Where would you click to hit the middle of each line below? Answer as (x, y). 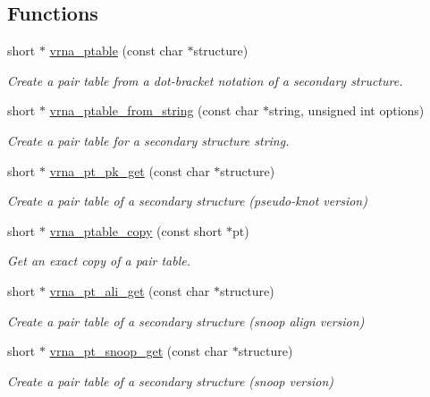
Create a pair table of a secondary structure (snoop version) (171, 380)
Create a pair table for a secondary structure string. (148, 140)
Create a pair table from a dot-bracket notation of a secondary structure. (205, 80)
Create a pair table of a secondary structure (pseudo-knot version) (187, 201)
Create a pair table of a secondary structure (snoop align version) (186, 321)
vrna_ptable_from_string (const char (154, 110)
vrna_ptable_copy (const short (136, 230)
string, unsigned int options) (346, 110)
